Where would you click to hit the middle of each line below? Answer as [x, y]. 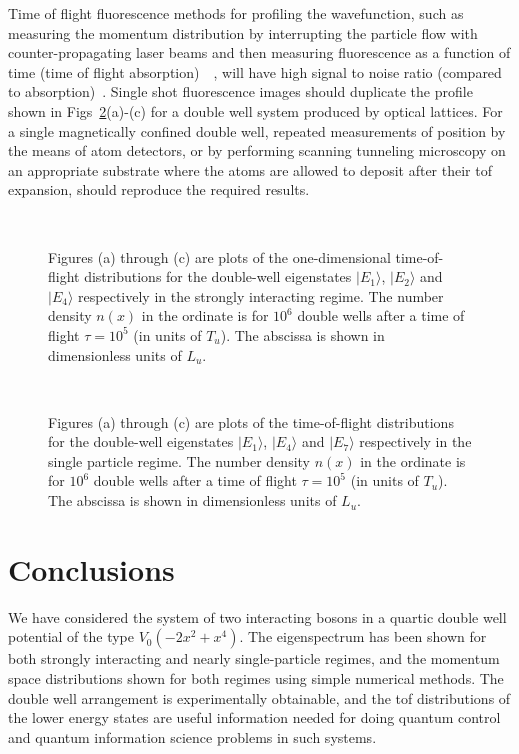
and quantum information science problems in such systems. [192, 736]
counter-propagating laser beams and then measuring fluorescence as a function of [259, 52]
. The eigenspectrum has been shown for [363, 636]
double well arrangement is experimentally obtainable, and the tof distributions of [259, 697]
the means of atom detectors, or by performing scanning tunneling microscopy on [257, 150]
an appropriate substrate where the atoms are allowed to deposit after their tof [250, 169]
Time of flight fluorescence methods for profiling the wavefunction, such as [236, 13]
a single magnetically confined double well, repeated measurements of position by [257, 130]
